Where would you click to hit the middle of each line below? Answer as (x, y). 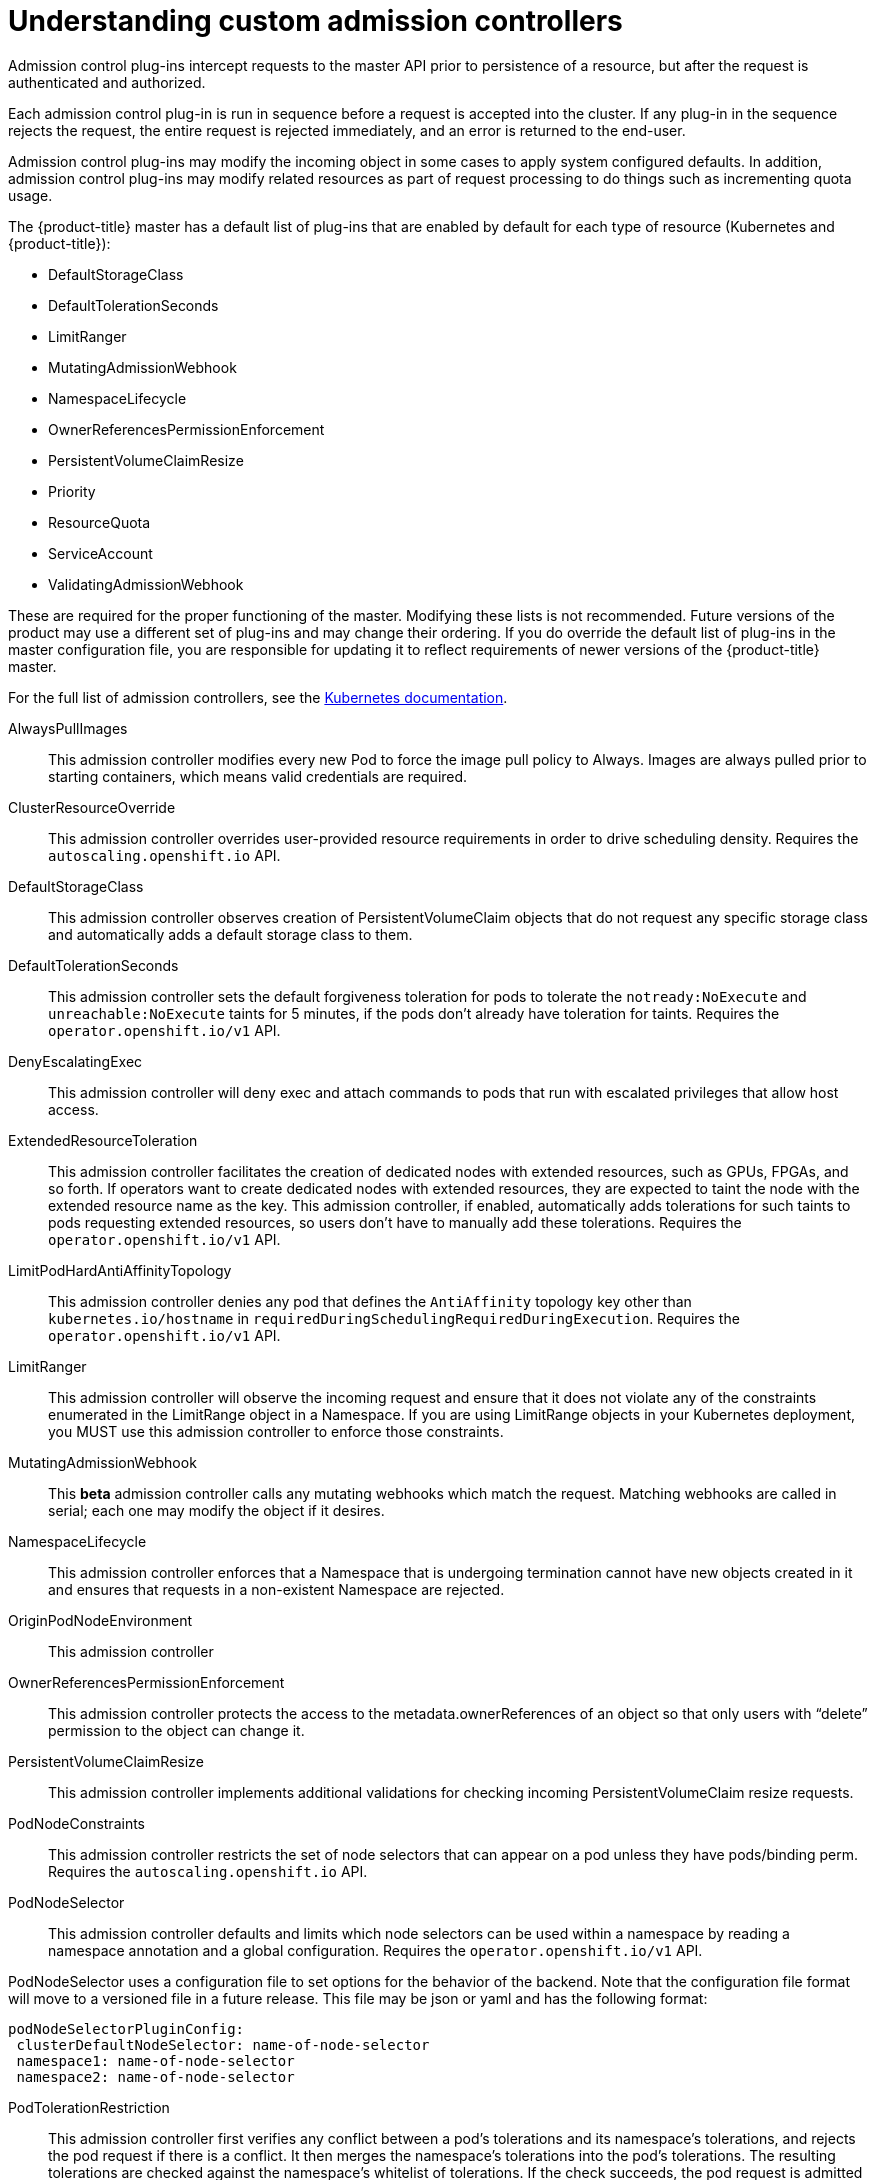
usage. (30, 195)
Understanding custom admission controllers (315, 21)
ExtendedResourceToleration (103, 1140)
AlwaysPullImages (68, 728)
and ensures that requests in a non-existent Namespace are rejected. (276, 1589)
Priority (72, 491)
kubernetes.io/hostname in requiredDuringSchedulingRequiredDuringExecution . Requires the (394, 1318)
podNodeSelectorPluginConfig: (126, 2028)
